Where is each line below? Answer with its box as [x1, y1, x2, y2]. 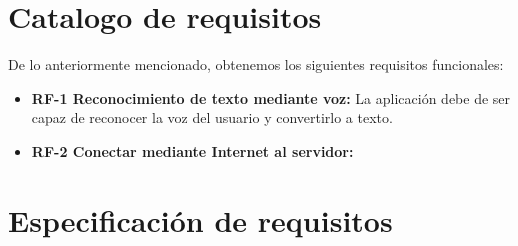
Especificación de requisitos [8, 199, 393, 240]
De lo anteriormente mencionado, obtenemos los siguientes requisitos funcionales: [8, 54, 504, 75]
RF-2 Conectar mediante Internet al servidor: [31, 140, 354, 161]
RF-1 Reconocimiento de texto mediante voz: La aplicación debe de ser [31, 87, 511, 108]
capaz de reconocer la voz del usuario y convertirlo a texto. [31, 107, 393, 128]
